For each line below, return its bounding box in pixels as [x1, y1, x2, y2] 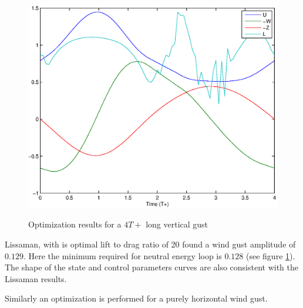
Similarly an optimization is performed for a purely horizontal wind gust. [5, 292, 268, 304]
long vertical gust [146, 218, 208, 230]
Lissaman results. [5, 272, 67, 284]
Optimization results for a [28, 218, 122, 230]
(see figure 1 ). [246, 249, 295, 262]
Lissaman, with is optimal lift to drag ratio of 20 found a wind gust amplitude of [5, 237, 296, 250]
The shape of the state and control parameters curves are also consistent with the [5, 261, 299, 273]
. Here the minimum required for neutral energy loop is [23, 249, 222, 262]
